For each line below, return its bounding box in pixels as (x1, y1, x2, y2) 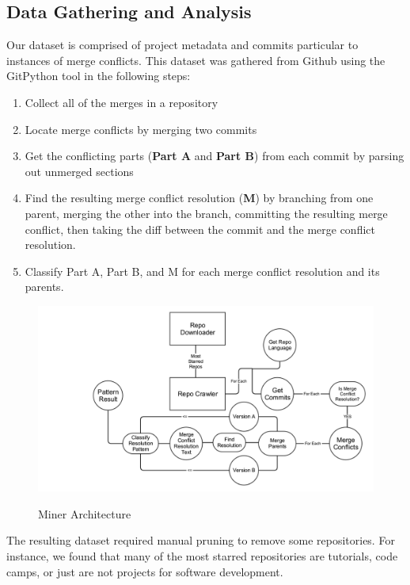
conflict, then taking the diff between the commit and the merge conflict (25, 220, 375, 237)
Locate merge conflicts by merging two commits (25, 120, 257, 137)
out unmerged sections (25, 162, 134, 179)
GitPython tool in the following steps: (6, 67, 191, 84)
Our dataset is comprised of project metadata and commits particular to (6, 36, 359, 53)
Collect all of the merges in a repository (25, 94, 218, 110)
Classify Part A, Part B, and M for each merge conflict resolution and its (25, 262, 380, 279)
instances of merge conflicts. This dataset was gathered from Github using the (6, 52, 385, 68)
